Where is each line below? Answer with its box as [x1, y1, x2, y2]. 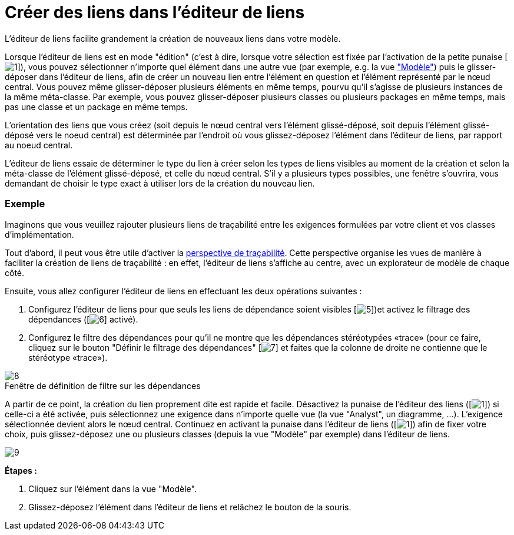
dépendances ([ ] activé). [28, 314, 138, 324]
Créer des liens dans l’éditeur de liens [5, 2, 305, 22]
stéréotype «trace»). [28, 352, 108, 363]
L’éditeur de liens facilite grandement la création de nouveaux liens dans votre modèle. [5, 33, 341, 44]
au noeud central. [5, 139, 73, 150]
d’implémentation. [5, 229, 74, 240]
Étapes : [5, 465, 37, 476]
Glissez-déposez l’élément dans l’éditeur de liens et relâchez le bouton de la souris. [28, 501, 351, 512]
